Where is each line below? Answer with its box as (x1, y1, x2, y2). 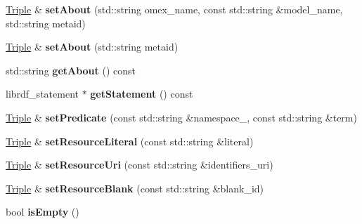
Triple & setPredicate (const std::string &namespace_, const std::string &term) (6, 110, 357, 124)
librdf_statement (6, 86, 79, 101)
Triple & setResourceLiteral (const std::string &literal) (6, 133, 254, 148)
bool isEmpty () (6, 204, 79, 219)
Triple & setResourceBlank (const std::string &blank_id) (6, 180, 264, 195)
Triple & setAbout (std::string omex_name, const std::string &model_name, (6, 2, 343, 16)
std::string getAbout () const (6, 62, 136, 77)
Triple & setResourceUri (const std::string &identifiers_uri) (6, 157, 273, 172)
